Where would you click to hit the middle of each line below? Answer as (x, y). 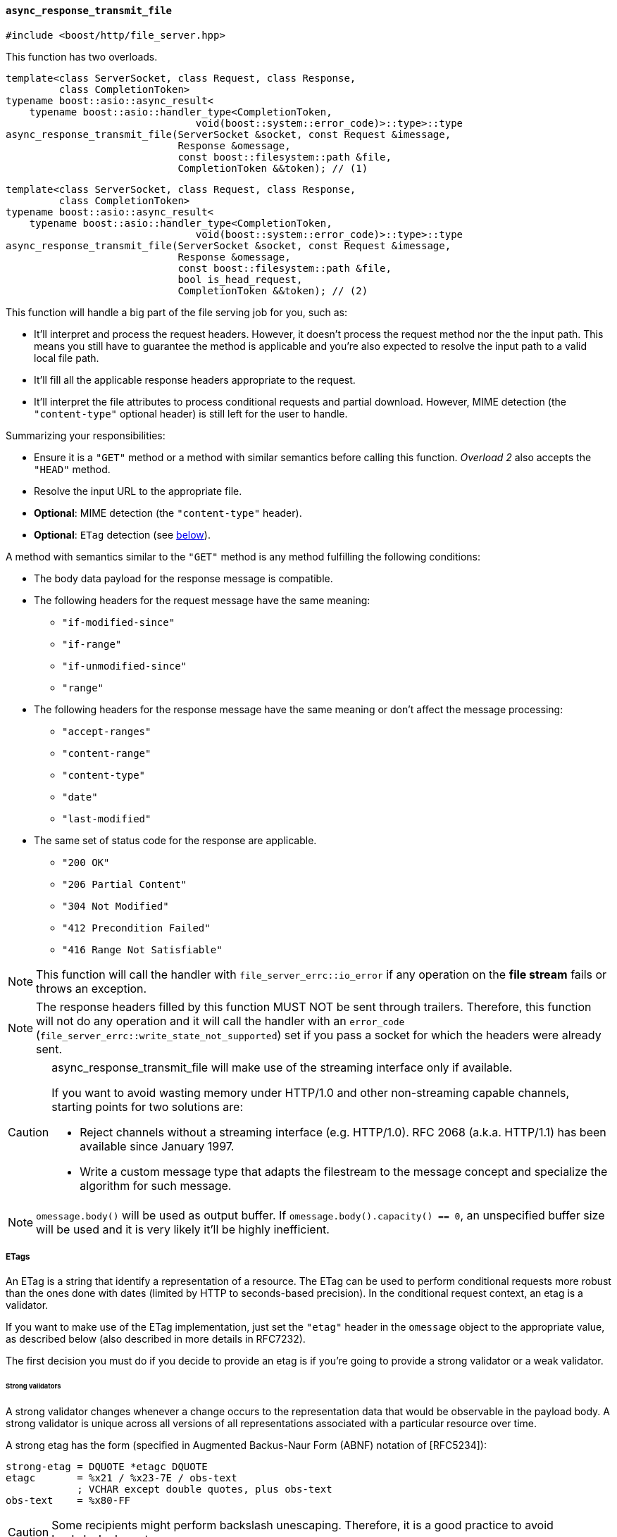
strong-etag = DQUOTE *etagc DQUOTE (107, 1467)
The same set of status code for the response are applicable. (175, 840)
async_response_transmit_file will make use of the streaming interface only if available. (282, 1067)
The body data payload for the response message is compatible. (183, 578)
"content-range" (107, 753)
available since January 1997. (157, 1146)
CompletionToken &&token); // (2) (273, 290)
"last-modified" (107, 818)
